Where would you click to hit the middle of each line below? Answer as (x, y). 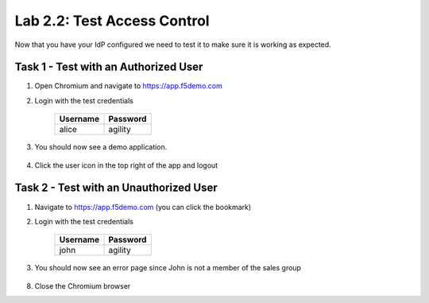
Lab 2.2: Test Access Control (112, 21)
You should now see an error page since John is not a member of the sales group (168, 268)
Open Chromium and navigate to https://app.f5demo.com (128, 86)
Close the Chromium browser (83, 286)
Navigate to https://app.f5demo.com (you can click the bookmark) (143, 207)
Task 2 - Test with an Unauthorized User (116, 188)
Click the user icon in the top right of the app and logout (126, 165)
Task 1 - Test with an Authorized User (109, 67)
